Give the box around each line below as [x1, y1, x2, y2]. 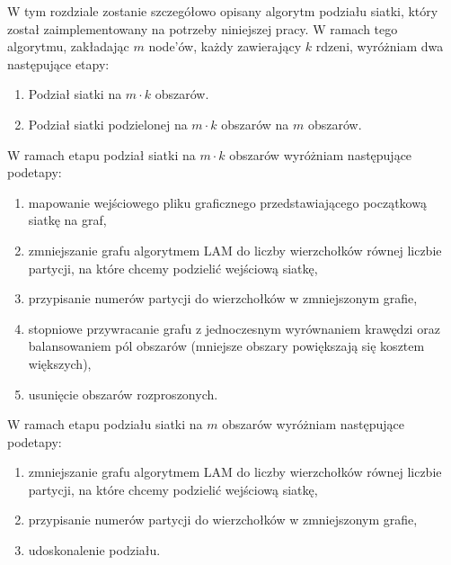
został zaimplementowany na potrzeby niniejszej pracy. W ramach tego [7, 19, 398, 38]
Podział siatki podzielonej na [28, 114, 188, 133]
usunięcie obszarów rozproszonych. [28, 384, 218, 403]
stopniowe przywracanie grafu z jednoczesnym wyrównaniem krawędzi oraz [28, 318, 440, 337]
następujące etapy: [7, 54, 110, 73]
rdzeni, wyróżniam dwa [315, 37, 444, 56]
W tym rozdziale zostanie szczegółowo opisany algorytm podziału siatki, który [7, 2, 438, 20]
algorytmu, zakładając [7, 37, 129, 56]
